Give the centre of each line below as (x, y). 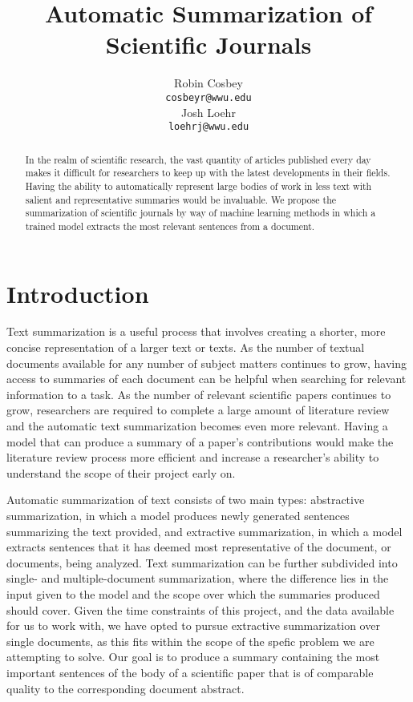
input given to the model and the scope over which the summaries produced (193, 593)
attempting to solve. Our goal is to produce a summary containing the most (193, 657)
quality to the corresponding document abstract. (126, 688)
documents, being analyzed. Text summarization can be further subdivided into (202, 562)
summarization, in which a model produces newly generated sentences (178, 516)
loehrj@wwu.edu (209, 127)
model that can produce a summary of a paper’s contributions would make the (200, 441)
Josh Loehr (209, 112)
